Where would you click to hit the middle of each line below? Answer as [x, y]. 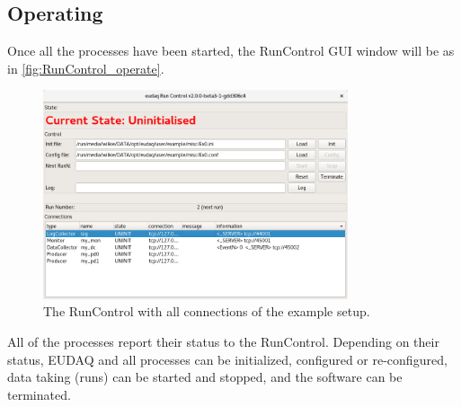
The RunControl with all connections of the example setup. [207, 311]
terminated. [39, 394]
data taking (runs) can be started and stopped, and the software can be [205, 377]
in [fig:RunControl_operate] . [86, 68]
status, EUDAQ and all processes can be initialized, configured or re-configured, [227, 359]
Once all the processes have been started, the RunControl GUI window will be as [231, 51]
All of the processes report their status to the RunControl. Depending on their [223, 341]
